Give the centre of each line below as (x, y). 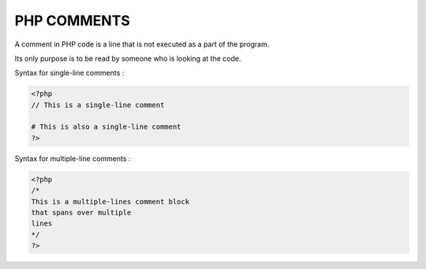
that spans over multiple (81, 213)
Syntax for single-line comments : (69, 73)
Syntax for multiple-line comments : (73, 159)
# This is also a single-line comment (106, 127)
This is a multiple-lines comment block (110, 202)
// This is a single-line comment (98, 105)
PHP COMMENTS (72, 21)
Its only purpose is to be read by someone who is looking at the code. (128, 58)
